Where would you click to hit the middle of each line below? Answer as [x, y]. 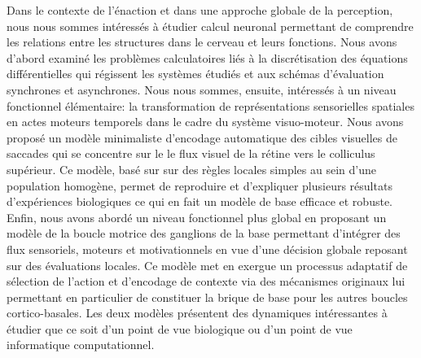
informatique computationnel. [81, 345]
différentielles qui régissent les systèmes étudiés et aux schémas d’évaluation [195, 74]
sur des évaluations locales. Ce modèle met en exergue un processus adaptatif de [207, 265]
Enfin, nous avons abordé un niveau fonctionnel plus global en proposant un [197, 217]
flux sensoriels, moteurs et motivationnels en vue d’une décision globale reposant [207, 249]
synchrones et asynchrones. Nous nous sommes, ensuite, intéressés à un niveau [202, 89]
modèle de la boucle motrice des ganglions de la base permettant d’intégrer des [204, 233]
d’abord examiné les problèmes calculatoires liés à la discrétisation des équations [207, 57]
